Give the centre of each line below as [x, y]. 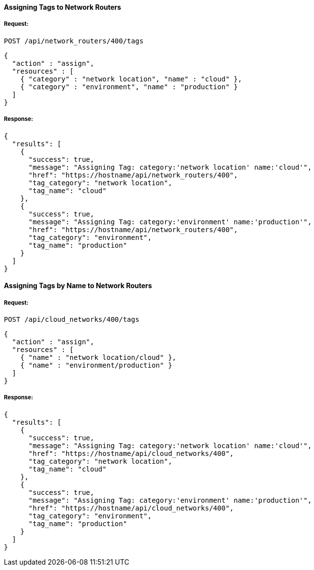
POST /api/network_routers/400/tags [74, 41]
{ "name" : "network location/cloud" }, [98, 357]
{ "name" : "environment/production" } [96, 365]
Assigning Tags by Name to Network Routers [78, 286]
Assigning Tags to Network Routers [63, 7]
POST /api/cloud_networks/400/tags [72, 319]
